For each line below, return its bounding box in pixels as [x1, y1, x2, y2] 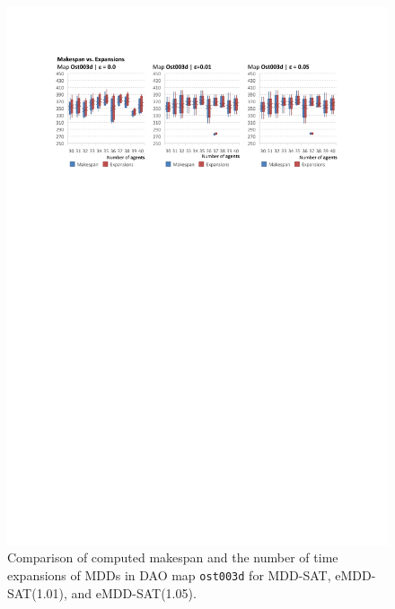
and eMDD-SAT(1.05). [71, 583, 197, 602]
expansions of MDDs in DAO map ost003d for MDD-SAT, [7, 565, 331, 584]
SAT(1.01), [7, 583, 67, 602]
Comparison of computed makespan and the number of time [7, 548, 338, 567]
